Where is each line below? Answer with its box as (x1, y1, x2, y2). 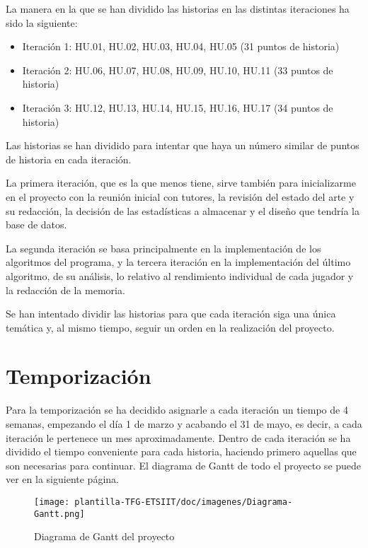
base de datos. (6, 217, 67, 232)
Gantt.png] (34, 508, 85, 519)
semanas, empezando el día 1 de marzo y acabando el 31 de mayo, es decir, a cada (6, 416, 362, 431)
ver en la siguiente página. (6, 472, 119, 486)
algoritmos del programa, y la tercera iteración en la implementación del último (6, 255, 351, 269)
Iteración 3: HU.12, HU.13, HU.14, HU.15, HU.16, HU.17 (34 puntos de (22, 100, 333, 115)
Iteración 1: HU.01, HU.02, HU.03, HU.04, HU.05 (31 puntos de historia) (22, 39, 340, 54)
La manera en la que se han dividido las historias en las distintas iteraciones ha (6, 1, 350, 16)
